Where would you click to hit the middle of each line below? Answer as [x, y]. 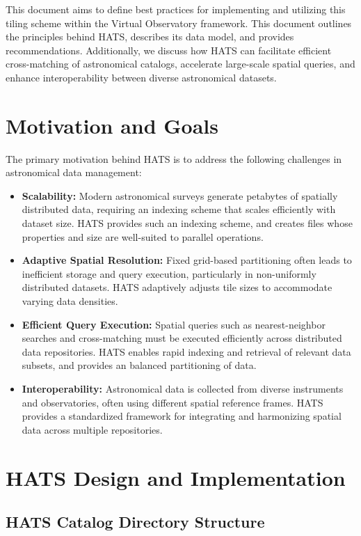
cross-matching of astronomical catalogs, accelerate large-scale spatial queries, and [180, 64]
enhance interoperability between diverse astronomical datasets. [141, 77]
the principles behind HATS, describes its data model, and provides [150, 37]
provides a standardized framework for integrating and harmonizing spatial [182, 416]
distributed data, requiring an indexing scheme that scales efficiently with [179, 209]
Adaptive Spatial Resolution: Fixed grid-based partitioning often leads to [187, 260]
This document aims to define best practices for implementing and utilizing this [176, 9]
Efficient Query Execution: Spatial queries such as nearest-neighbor [174, 324]
